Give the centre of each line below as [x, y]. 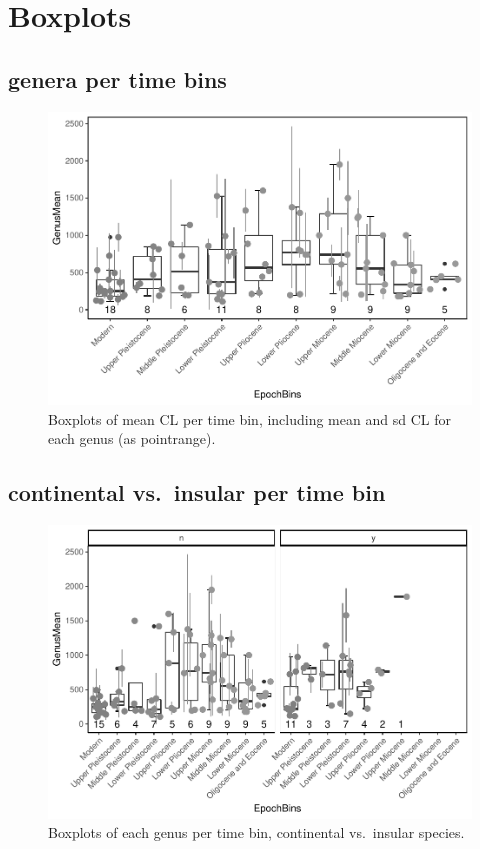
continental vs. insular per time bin [197, 492]
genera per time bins [117, 78]
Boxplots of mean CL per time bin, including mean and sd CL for [249, 418]
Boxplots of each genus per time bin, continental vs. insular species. [256, 832]
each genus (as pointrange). [132, 438]
